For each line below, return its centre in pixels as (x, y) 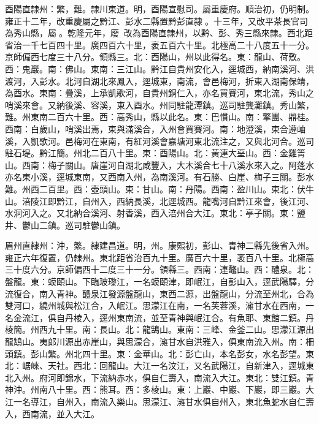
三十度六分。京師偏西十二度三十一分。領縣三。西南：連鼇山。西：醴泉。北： (159, 269)
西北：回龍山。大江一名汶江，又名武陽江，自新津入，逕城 (189, 365)
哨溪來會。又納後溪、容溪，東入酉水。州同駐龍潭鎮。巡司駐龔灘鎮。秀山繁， (159, 104)
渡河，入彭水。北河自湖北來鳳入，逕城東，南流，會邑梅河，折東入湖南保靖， (159, 81)
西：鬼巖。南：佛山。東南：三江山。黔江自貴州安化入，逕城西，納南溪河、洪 (159, 68)
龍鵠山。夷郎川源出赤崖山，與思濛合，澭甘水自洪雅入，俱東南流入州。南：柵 (159, 342)
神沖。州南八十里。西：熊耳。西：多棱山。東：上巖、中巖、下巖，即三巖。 (155, 389)
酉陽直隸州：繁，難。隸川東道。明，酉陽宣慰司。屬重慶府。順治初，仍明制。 (159, 9)
